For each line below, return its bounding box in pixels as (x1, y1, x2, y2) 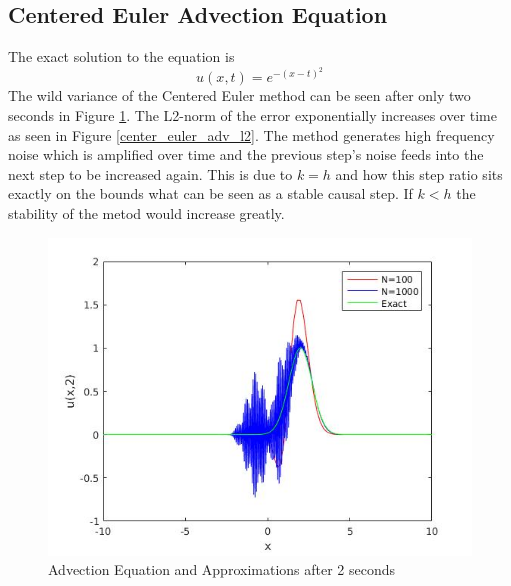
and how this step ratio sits (335, 163, 503, 184)
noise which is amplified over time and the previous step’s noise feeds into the (8, 144, 484, 165)
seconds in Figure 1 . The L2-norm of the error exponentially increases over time (8, 104, 497, 125)
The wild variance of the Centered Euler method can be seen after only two (8, 85, 471, 106)
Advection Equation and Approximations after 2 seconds (48, 559, 396, 580)
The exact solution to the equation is (8, 46, 235, 67)
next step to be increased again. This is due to (8, 163, 293, 184)
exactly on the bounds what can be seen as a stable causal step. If (8, 183, 413, 204)
